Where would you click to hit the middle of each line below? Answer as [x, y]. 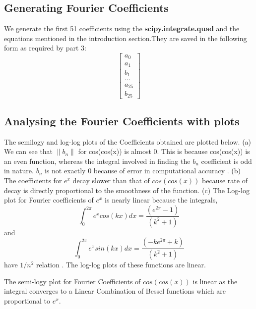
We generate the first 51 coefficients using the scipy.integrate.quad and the [122, 28]
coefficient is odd [226, 161]
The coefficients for [33, 180]
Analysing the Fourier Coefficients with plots [122, 121]
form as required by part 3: [45, 48]
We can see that [29, 151]
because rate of [225, 180]
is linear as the [215, 281]
